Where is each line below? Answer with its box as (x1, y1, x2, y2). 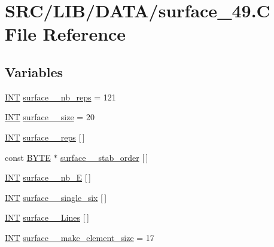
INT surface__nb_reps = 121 (5, 90, 116, 103)
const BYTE (5, 151, 51, 163)
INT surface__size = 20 (5, 111, 95, 123)
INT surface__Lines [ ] (5, 211, 89, 224)
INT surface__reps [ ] (5, 130, 85, 143)
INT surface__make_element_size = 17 (5, 231, 154, 243)
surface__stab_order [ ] (60, 151, 148, 163)
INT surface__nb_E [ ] (5, 171, 91, 184)
